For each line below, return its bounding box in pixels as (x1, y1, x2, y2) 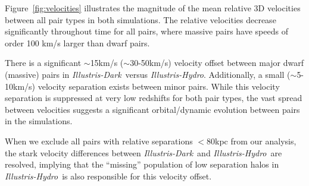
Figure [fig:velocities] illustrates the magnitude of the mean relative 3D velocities (5, 2, 301, 14)
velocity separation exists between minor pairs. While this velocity (38, 80, 280, 92)
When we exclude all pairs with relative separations (5, 134, 193, 147)
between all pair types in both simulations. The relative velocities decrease (5, 13, 276, 26)
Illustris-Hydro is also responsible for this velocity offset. (5, 169, 212, 182)
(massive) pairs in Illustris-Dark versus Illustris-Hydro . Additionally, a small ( (5, 68, 291, 80)
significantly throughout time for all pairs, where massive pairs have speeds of (5, 25, 288, 37)
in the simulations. (5, 115, 73, 127)
